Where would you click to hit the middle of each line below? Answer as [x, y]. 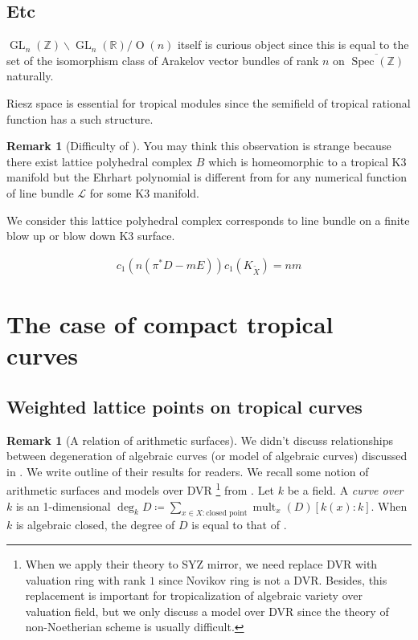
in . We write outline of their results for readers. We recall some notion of [188, 471]
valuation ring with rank [86, 579]
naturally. [30, 76]
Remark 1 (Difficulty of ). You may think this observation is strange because [199, 146]
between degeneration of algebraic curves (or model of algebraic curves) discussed [207, 456]
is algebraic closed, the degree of [95, 525]
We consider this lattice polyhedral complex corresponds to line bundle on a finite [208, 220]
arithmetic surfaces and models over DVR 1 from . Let [141, 489]
